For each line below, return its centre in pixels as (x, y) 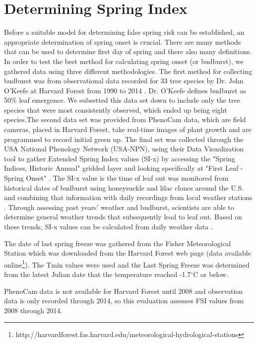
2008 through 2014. (33, 310)
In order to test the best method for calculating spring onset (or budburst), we (124, 61)
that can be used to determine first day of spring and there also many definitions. (128, 51)
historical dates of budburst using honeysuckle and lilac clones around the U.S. (124, 187)
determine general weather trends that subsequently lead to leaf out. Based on (123, 217)
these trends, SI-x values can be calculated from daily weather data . (108, 226)
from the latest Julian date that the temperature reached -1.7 (97, 274)
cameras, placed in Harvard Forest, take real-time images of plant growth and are (128, 129)
